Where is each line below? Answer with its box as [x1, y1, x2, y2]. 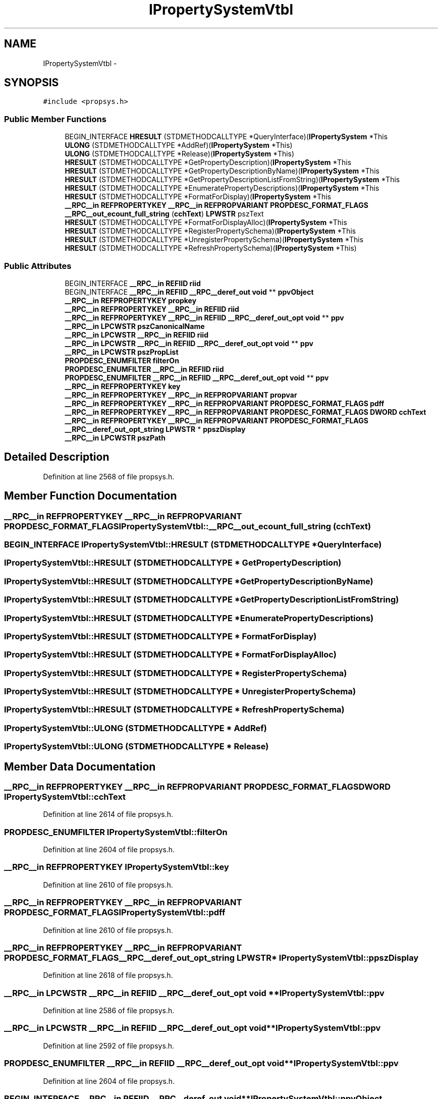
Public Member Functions [4, 114, 106, 124]
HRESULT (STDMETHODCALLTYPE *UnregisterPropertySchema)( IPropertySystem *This [65, 235, 364, 244]
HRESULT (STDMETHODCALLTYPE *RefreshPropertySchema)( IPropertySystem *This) [65, 244, 357, 253]
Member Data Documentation [4, 760, 156, 773]
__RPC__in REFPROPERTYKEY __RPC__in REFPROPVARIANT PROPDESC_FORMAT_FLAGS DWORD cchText [65, 407, 426, 416]
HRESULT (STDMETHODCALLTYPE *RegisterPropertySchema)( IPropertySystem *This [65, 227, 356, 236]
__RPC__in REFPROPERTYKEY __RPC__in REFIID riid [65, 304, 239, 313]
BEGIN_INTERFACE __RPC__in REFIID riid [65, 279, 201, 288]
